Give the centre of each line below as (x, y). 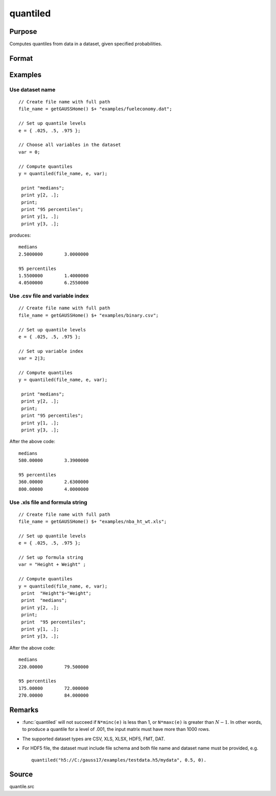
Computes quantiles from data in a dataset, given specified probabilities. (86, 44)
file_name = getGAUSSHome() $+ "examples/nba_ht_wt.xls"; (93, 522)
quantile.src (22, 787)
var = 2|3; (32, 358)
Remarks (24, 710)
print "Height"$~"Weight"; (56, 593)
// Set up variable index (51, 351)
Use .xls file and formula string (48, 502)
